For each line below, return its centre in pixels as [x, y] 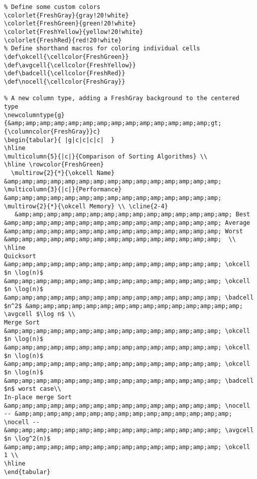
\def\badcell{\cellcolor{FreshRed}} [65, 74]
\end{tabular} [27, 472]
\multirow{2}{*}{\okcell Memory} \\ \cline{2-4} [86, 206]
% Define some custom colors [52, 7]
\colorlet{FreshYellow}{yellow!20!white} [74, 32]
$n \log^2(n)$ [27, 439]
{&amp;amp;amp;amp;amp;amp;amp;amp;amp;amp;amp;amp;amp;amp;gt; [113, 123]
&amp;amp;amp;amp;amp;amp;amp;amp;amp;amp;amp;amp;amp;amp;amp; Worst [124, 231]
